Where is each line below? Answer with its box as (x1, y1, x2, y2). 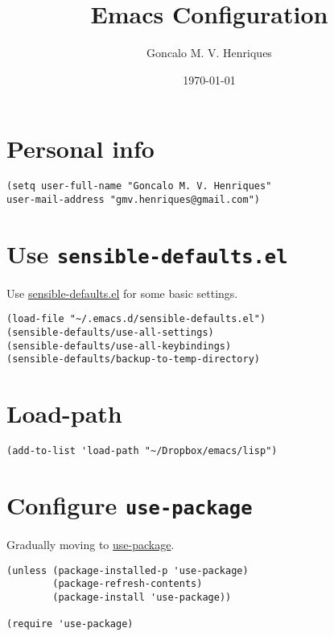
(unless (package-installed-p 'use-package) (6, 564, 249, 576)
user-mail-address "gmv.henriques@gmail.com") (6, 193, 260, 205)
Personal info (6, 132, 155, 165)
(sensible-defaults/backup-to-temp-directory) (6, 353, 260, 365)
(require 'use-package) (6, 618, 134, 630)
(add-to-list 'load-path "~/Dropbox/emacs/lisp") (6, 445, 278, 457)
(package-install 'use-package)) (52, 591, 232, 603)
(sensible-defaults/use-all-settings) (6, 327, 214, 339)
